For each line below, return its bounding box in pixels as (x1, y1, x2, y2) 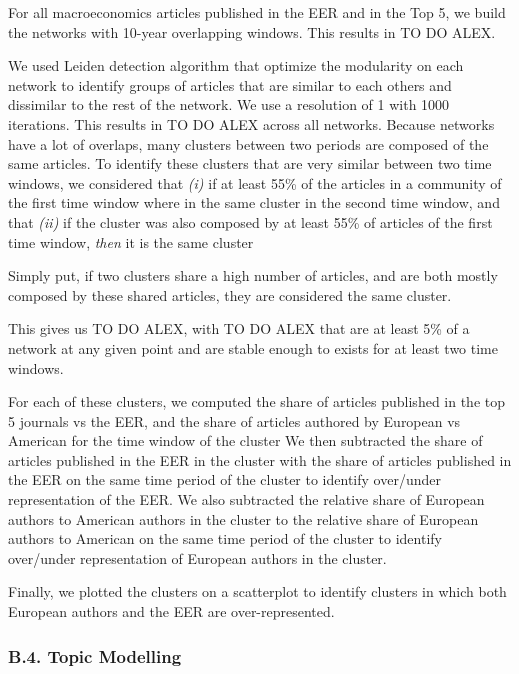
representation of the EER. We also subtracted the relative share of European (8, 489, 485, 510)
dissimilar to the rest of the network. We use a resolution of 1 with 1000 (8, 94, 450, 115)
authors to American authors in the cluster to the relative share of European (8, 508, 479, 529)
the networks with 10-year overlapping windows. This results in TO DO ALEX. (8, 21, 496, 42)
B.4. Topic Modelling (8, 643, 182, 668)
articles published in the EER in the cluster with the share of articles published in (8, 449, 512, 470)
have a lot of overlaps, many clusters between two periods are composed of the (8, 133, 489, 154)
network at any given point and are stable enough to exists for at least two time (8, 337, 498, 358)
